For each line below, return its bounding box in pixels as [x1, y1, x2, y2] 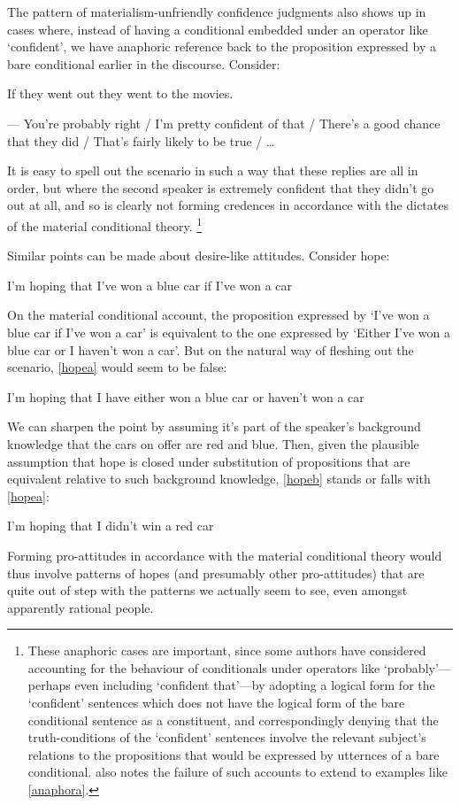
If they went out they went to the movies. [7, 84, 234, 103]
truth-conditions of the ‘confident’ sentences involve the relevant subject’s [27, 728, 426, 747]
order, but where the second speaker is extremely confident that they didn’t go [7, 178, 434, 197]
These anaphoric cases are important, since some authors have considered [27, 641, 426, 660]
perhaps [27, 676, 71, 694]
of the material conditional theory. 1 [7, 213, 203, 235]
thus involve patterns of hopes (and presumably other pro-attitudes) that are [7, 563, 425, 582]
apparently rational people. [7, 598, 154, 616]
